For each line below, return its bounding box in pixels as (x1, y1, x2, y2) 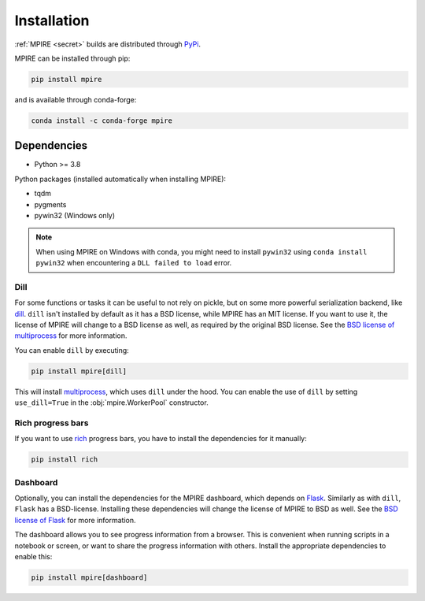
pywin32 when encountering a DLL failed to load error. (35, 258, 232, 268)
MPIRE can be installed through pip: (14, 54, 131, 63)
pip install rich (31, 455, 98, 464)
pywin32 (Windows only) (34, 210, 116, 220)
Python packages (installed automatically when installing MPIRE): (14, 174, 227, 184)
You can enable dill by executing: (14, 345, 129, 354)
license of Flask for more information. (14, 515, 137, 525)
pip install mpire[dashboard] (31, 573, 148, 582)
